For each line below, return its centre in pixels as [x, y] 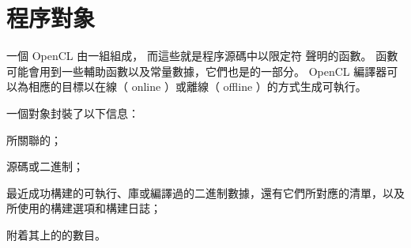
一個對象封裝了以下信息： [73, 113]
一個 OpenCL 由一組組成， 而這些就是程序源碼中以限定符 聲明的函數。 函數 [202, 56]
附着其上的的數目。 [56, 234]
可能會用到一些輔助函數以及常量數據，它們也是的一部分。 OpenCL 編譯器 [197, 71]
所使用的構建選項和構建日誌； [84, 208]
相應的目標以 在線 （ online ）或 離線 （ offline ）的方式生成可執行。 [197, 86]
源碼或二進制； [45, 166]
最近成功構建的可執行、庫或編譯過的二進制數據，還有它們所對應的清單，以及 [205, 192]
